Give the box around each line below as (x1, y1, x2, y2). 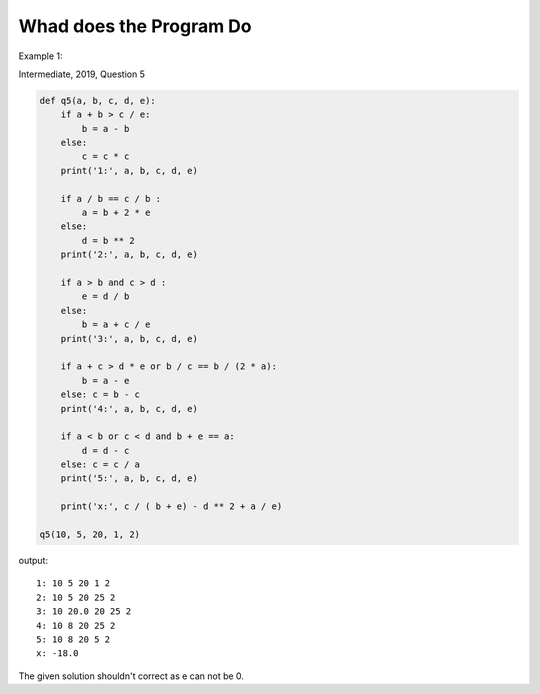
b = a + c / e (81, 319, 151, 330)
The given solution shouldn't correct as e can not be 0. (18, 670, 245, 682)
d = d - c (81, 445, 130, 456)
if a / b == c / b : (60, 193, 162, 204)
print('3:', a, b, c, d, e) (60, 333, 199, 344)
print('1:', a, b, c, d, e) (60, 165, 199, 176)
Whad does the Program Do (18, 15, 252, 37)
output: (18, 555, 49, 567)
